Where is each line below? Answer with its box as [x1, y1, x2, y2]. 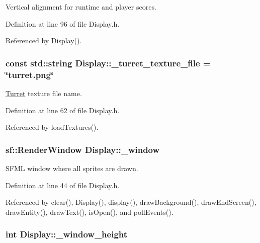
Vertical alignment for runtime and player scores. [6, 2, 156, 12]
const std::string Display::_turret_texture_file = [6, 56, 211, 69]
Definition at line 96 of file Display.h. [6, 18, 120, 29]
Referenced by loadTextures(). [6, 122, 99, 132]
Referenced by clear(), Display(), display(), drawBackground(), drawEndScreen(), [6, 197, 256, 207]
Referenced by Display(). [6, 35, 82, 46]
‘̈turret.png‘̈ [6, 68, 54, 80]
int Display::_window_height [6, 228, 128, 240]
